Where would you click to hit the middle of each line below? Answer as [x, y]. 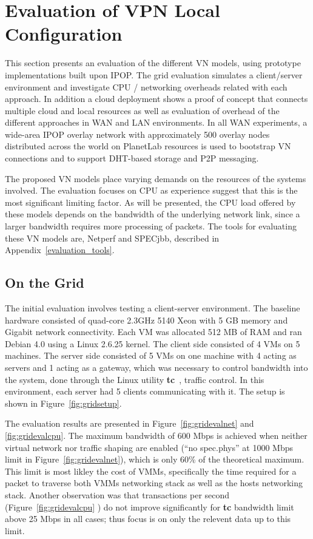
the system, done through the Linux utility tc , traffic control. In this [135, 379]
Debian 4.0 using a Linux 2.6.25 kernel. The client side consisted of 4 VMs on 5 [153, 343]
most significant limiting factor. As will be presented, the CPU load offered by [150, 202]
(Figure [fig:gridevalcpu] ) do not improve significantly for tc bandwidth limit [150, 507]
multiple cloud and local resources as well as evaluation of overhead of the [142, 110]
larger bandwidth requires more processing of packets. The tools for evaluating [151, 226]
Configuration [64, 34]
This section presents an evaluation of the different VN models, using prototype [153, 63]
